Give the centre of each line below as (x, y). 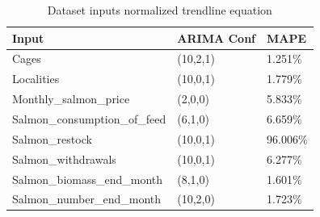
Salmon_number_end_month (87, 199)
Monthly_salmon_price (71, 99)
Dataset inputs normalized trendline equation (160, 10)
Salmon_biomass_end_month (88, 179)
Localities (36, 79)
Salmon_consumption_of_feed (89, 118)
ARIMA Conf (216, 38)
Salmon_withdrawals (64, 159)
